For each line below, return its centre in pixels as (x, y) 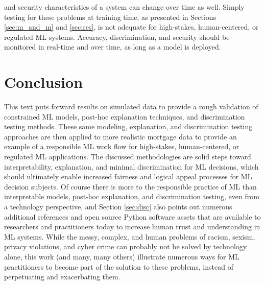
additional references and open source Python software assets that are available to (132, 216)
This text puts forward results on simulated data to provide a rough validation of (131, 106)
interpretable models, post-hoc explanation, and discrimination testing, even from (132, 196)
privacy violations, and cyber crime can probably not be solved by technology (126, 246)
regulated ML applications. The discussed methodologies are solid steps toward (128, 157)
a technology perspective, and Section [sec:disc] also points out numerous (118, 207)
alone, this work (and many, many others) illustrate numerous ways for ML (122, 256)
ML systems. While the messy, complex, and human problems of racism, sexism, (130, 236)
